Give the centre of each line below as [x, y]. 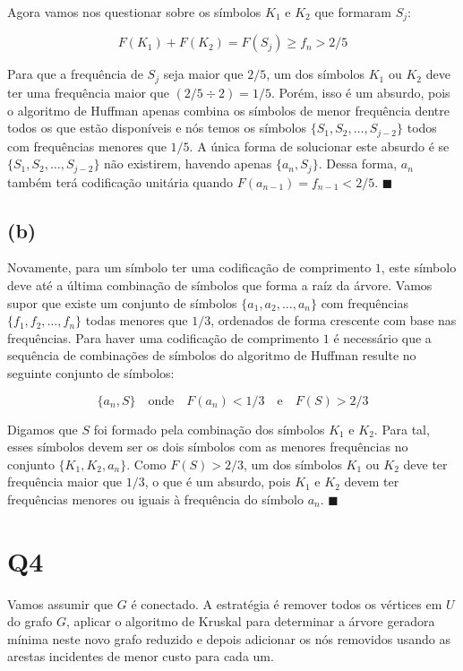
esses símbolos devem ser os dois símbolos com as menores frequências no [208, 447]
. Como [146, 464]
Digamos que [43, 429]
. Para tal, [402, 429]
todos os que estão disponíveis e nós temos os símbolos [157, 128]
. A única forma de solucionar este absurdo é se [319, 146]
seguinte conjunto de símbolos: [91, 372]
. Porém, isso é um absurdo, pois [360, 92]
